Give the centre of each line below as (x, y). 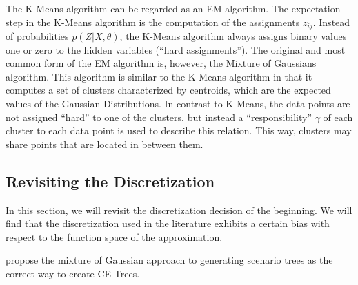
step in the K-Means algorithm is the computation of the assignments (153, 22)
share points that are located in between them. (105, 144)
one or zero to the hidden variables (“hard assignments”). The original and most (176, 49)
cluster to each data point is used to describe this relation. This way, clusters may (179, 130)
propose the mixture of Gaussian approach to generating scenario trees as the (169, 260)
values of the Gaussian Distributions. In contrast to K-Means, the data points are (178, 104)
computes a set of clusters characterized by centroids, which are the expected (168, 90)
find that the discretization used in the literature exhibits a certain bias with (168, 223)
